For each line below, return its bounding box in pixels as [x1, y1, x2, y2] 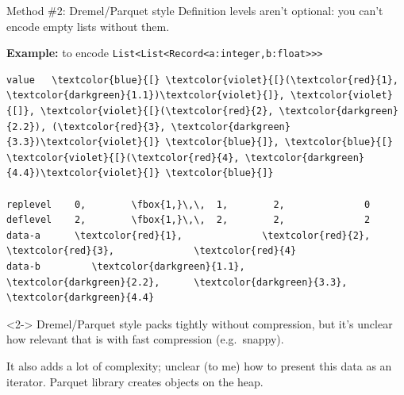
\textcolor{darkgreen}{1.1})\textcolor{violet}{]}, [6, 90, 285, 102]
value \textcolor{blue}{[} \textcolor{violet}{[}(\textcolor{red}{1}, [6, 74, 398, 86]
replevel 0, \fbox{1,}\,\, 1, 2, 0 [6, 198, 371, 210]
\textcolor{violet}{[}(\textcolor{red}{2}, [40, 105, 274, 117]
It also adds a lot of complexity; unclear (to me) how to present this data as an [6, 357, 392, 374]
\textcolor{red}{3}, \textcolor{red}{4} [6, 245, 297, 257]
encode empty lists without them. [6, 17, 170, 34]
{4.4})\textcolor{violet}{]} [6, 167, 160, 179]
